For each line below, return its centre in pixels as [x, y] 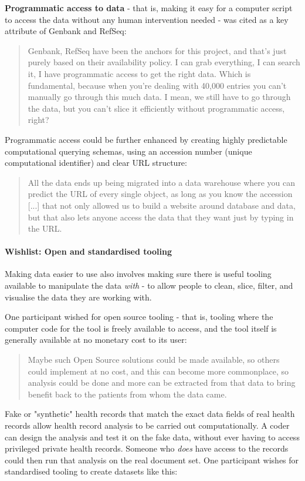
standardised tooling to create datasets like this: [91, 471]
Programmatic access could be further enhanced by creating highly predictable [146, 139]
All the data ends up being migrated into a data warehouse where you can [162, 182]
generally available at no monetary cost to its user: [96, 340]
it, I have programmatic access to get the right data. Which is [139, 73]
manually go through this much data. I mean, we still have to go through [159, 97]
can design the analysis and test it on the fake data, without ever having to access [152, 437]
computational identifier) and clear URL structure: [96, 163]
